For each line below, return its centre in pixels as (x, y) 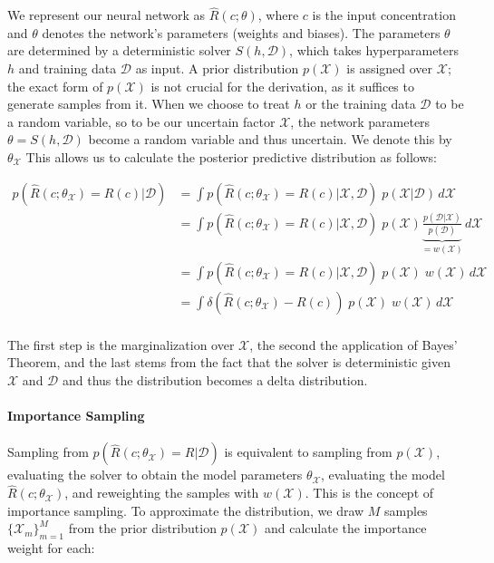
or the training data (361, 104)
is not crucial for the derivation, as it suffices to (282, 86)
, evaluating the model (383, 475)
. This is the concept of (369, 493)
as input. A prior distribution (217, 68)
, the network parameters (360, 121)
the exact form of (55, 86)
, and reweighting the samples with (162, 493)
